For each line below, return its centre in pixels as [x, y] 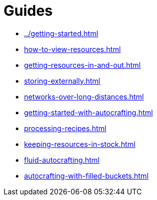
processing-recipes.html [65, 128]
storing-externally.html [62, 81]
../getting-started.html [61, 33]
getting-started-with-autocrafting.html [88, 112]
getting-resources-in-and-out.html [82, 65]
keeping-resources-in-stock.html [80, 144]
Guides [28, 11]
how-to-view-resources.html [73, 49]
